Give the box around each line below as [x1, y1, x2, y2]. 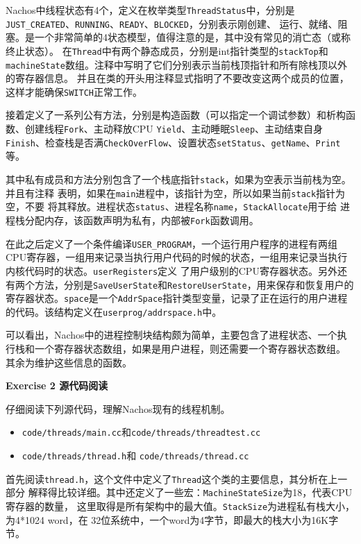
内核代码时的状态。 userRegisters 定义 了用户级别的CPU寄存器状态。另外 [6, 263, 337, 278]
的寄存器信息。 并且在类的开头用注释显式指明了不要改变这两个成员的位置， [6, 71, 349, 85]
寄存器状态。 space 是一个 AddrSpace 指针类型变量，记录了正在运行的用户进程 [6, 291, 348, 305]
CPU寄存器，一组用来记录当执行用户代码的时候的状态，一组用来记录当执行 [6, 250, 348, 264]
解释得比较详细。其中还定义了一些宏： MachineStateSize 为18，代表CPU [28, 485, 353, 500]
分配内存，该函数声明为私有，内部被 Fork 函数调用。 [24, 212, 259, 227]
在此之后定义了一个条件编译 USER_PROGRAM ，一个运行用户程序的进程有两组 [6, 236, 337, 250]
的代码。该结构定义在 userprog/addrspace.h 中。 [6, 304, 222, 318]
